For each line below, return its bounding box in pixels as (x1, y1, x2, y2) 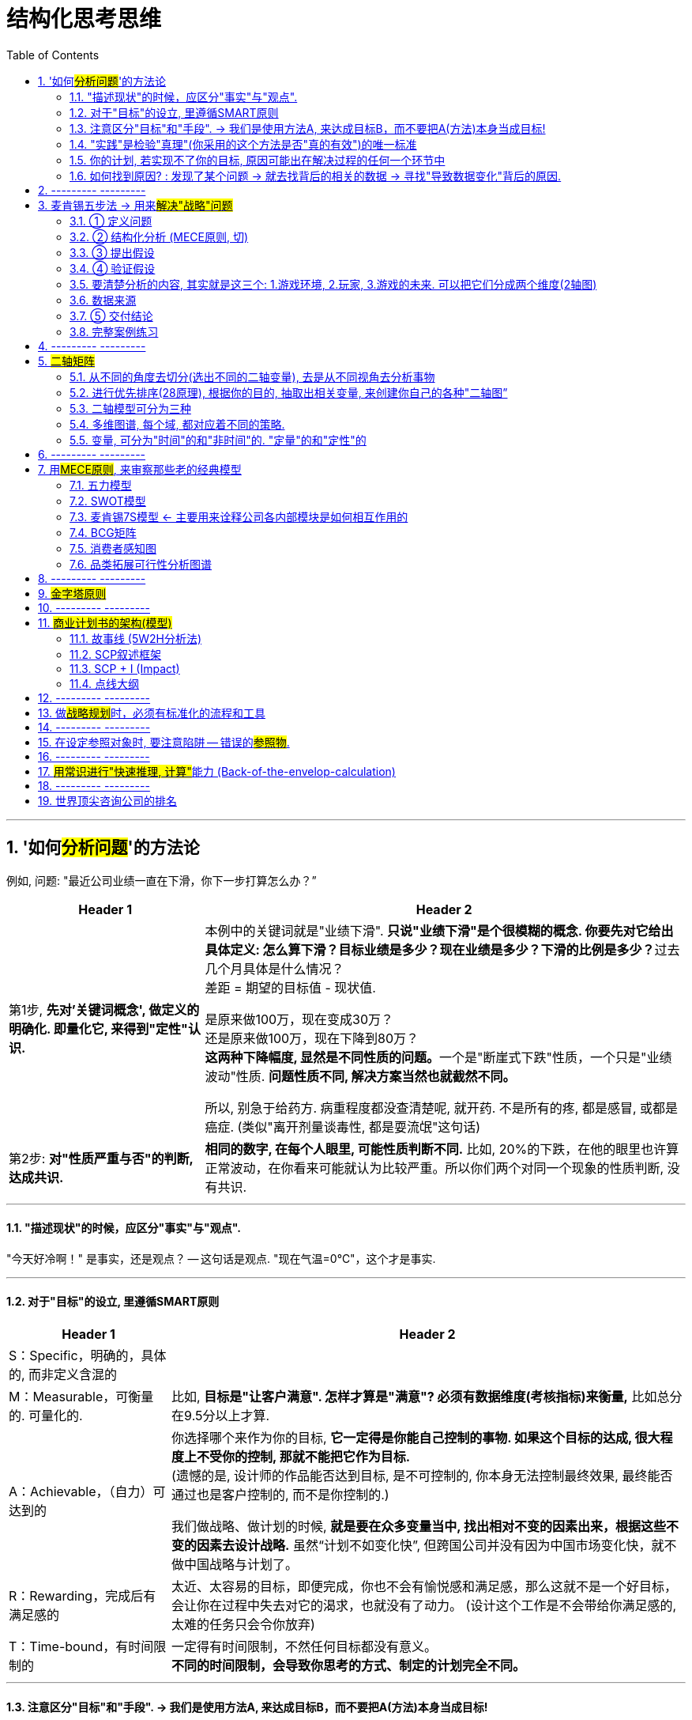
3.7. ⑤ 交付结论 (70, 308, 153, 323)
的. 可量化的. (9, 1408, 83, 1424)
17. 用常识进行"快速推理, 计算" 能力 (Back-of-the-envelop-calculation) (38, 764, 396, 778)
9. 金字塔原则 (38, 586, 107, 600)
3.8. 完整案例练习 (70, 324, 159, 338)
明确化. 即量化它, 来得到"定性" (9, 1020, 188, 1037)
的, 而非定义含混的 (9, 1367, 118, 1383)
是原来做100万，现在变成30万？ (205, 1011, 394, 1027)
